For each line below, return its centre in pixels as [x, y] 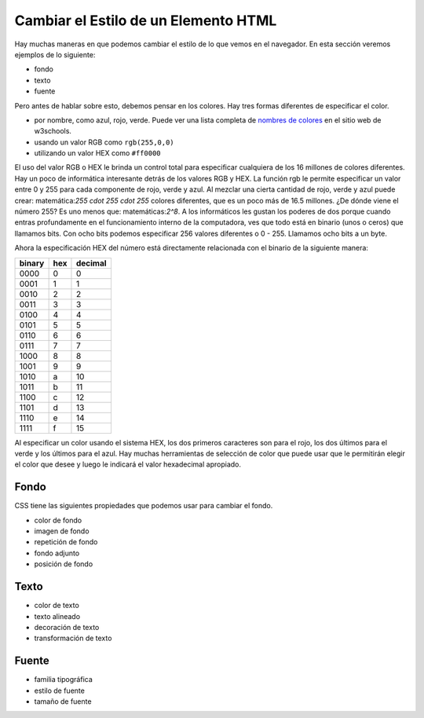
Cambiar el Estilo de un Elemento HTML [146, 20]
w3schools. [53, 131]
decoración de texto [67, 627]
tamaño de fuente [63, 701]
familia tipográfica [64, 680]
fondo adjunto [57, 553]
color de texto [57, 606]
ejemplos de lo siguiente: [55, 54]
